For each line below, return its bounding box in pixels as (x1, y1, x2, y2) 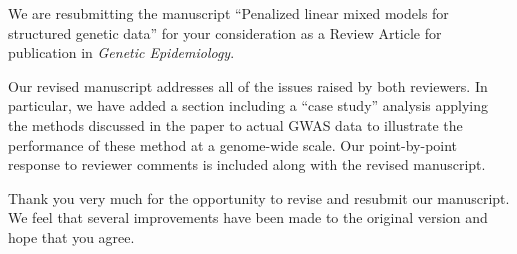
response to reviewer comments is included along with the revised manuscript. (8, 154, 486, 175)
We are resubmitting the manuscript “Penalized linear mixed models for (8, 3, 449, 23)
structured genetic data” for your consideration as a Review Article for (8, 22, 442, 43)
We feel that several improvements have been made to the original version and (8, 207, 488, 228)
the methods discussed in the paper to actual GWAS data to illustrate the (8, 114, 463, 135)
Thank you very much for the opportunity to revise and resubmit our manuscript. (8, 187, 510, 208)
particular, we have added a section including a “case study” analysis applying (8, 95, 488, 116)
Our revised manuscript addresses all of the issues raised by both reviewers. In (8, 75, 488, 96)
